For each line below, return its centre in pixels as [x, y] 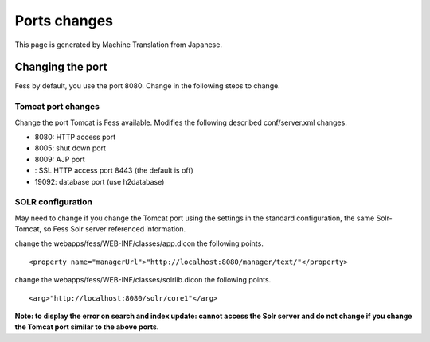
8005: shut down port [70, 148]
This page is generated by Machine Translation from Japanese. [119, 45]
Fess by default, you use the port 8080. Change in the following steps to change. [147, 86]
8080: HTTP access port [75, 137]
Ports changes [64, 21]
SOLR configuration [54, 202]
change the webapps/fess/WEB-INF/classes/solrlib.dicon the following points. [143, 280]
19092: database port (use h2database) [100, 181]
